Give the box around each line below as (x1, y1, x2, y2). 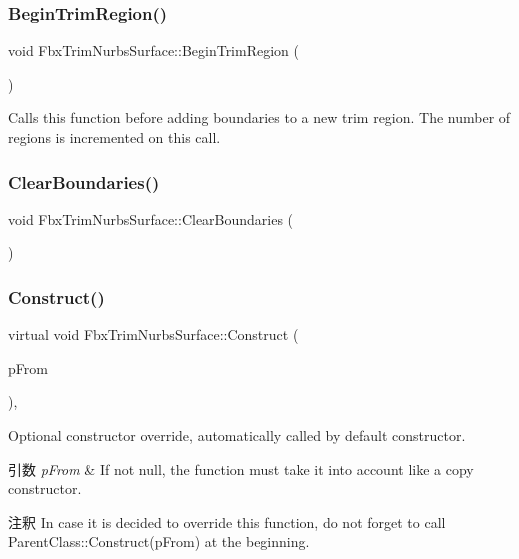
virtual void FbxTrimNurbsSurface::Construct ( (8, 324, 299, 345)
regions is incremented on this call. (8, 127, 221, 147)
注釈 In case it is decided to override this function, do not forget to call (8, 511, 446, 532)
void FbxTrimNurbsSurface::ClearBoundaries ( (8, 208, 294, 229)
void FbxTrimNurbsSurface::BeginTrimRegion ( (8, 40, 299, 61)
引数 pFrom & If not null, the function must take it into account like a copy (8, 458, 474, 479)
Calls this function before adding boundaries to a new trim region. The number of (8, 107, 511, 128)
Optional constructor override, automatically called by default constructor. (8, 425, 466, 445)
